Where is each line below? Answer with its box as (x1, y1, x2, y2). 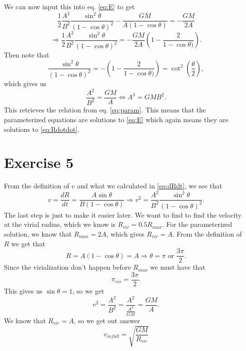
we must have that (150, 262, 205, 272)
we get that (11, 238, 45, 248)
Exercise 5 (4, 152, 74, 172)
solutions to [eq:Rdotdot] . (4, 124, 80, 134)
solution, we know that (4, 229, 72, 239)
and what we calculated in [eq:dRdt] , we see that (77, 181, 222, 191)
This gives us (4, 285, 43, 296)
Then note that (4, 50, 49, 60)
